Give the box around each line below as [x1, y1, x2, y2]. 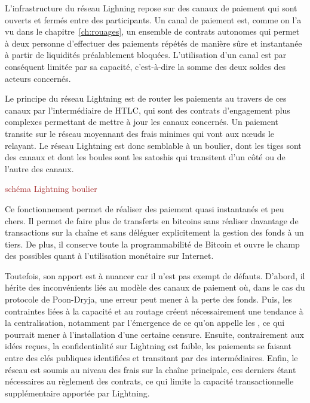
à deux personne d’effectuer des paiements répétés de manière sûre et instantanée [5, 36, 302, 49]
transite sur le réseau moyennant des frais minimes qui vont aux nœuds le [5, 127, 275, 139]
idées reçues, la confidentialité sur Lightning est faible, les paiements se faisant [5, 340, 291, 352]
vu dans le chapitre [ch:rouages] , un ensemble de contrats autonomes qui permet [5, 25, 300, 38]
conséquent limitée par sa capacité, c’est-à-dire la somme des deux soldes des [5, 60, 286, 72]
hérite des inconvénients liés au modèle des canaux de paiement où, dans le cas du [5, 281, 305, 294]
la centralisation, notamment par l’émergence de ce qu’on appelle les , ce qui [5, 316, 285, 329]
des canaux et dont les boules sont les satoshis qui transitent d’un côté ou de [5, 151, 286, 163]
